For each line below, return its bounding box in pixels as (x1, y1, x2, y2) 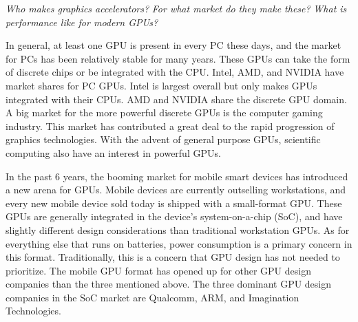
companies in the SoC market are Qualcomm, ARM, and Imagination (6, 290, 299, 304)
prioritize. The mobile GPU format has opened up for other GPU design (6, 263, 311, 277)
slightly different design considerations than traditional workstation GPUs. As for (6, 222, 350, 237)
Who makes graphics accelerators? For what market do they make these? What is (6, 1, 347, 15)
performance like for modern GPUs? (6, 14, 158, 29)
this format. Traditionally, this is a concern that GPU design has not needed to (6, 250, 340, 264)
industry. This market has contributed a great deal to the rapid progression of (6, 118, 335, 133)
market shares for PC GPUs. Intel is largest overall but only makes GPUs (6, 78, 317, 92)
